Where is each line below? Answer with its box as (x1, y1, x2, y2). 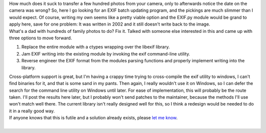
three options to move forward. (9, 35, 72, 41)
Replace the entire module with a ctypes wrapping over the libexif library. (21, 44, 170, 50)
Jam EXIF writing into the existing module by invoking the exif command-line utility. (21, 51, 191, 56)
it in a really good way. (9, 108, 55, 114)
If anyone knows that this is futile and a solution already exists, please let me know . (9, 115, 178, 121)
